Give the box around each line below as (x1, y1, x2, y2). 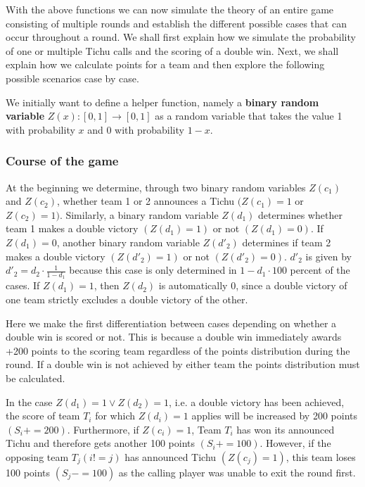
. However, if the (260, 436, 331, 450)
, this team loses (286, 449, 356, 464)
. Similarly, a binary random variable (59, 207, 219, 222)
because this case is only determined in (69, 263, 237, 277)
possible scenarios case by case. (6, 70, 139, 85)
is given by (305, 248, 352, 263)
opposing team (6, 449, 69, 464)
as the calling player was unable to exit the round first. (118, 464, 356, 479)
